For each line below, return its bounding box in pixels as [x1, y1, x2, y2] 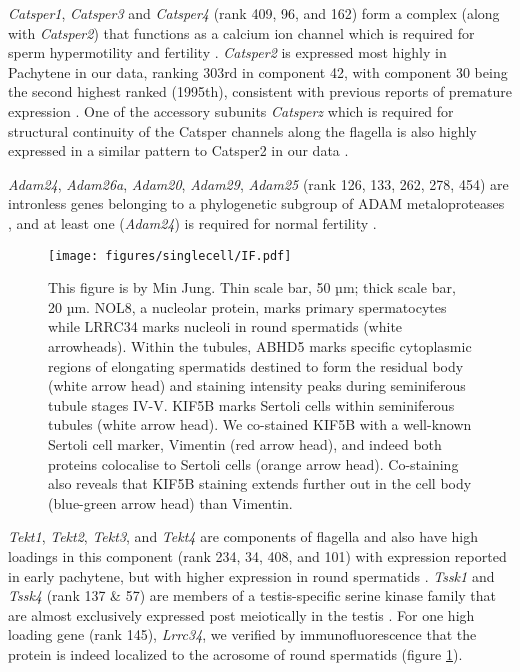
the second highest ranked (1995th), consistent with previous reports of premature [8, 81, 512, 102]
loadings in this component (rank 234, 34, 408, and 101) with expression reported [8, 545, 507, 566]
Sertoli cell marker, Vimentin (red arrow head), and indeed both [48, 433, 442, 454]
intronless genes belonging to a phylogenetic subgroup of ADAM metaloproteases [8, 193, 505, 214]
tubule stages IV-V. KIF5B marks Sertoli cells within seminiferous [48, 394, 455, 415]
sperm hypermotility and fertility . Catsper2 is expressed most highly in [8, 42, 447, 63]
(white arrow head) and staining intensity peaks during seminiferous [48, 375, 466, 396]
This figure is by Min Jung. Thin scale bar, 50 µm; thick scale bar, [48, 277, 456, 298]
